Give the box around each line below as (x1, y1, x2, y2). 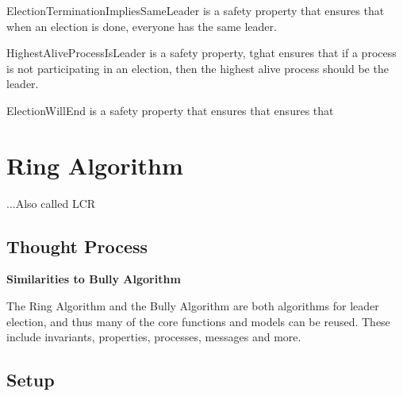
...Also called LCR (6, 194, 96, 211)
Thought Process (6, 233, 148, 258)
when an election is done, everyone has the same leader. (6, 17, 277, 34)
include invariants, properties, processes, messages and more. (6, 329, 301, 345)
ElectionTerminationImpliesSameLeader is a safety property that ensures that (6, 2, 385, 18)
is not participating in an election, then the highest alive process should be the (6, 60, 389, 76)
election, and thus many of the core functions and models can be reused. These (6, 313, 390, 329)
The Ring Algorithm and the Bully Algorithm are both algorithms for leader (6, 298, 379, 314)
